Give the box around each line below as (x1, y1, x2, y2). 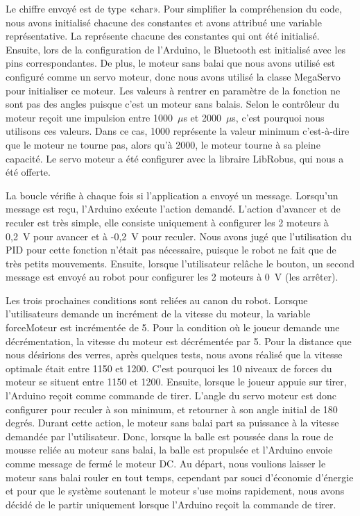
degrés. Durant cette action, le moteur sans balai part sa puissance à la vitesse (6, 415, 339, 430)
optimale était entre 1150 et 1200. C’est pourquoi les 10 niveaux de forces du (6, 360, 332, 375)
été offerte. (6, 165, 51, 179)
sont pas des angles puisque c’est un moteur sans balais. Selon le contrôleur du (6, 97, 340, 111)
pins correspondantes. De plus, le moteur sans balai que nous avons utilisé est (6, 56, 336, 70)
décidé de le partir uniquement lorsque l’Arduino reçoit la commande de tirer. (6, 497, 336, 511)
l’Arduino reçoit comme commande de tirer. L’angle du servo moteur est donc (6, 388, 336, 403)
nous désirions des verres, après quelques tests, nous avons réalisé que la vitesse (6, 347, 343, 362)
